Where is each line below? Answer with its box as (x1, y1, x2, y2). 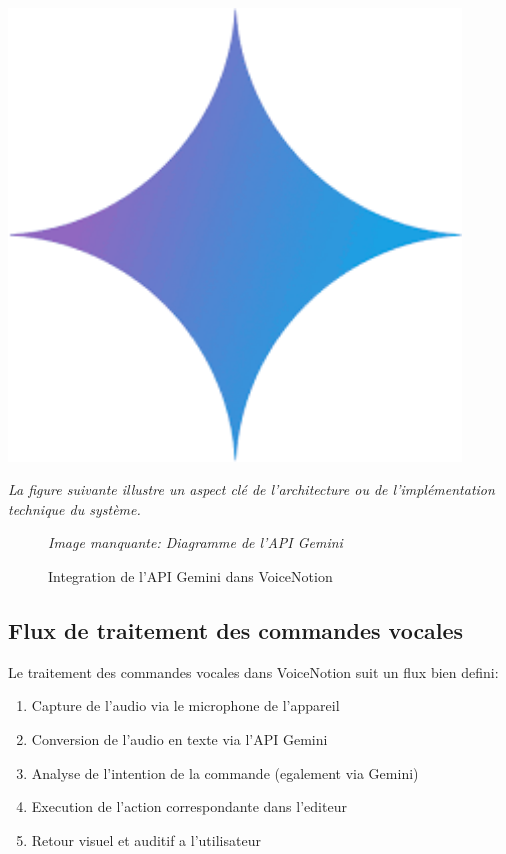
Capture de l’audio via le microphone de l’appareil (31, 695, 340, 716)
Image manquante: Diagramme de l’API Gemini (48, 532, 343, 553)
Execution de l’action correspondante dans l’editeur (31, 796, 347, 817)
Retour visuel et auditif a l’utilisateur (31, 829, 261, 850)
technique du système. (8, 498, 141, 519)
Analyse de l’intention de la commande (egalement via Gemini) (31, 762, 419, 783)
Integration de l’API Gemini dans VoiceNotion (48, 565, 333, 586)
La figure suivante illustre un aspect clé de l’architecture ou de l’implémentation (8, 479, 495, 500)
